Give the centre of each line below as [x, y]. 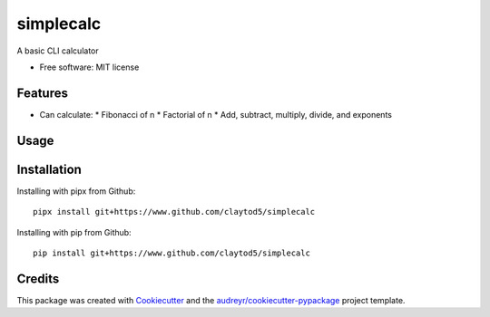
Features [42, 93]
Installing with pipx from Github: [76, 191]
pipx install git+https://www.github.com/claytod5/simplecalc [174, 212]
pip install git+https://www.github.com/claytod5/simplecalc [171, 253]
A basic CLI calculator [58, 51]
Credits [38, 279]
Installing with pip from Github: [74, 232]
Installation [49, 169]
